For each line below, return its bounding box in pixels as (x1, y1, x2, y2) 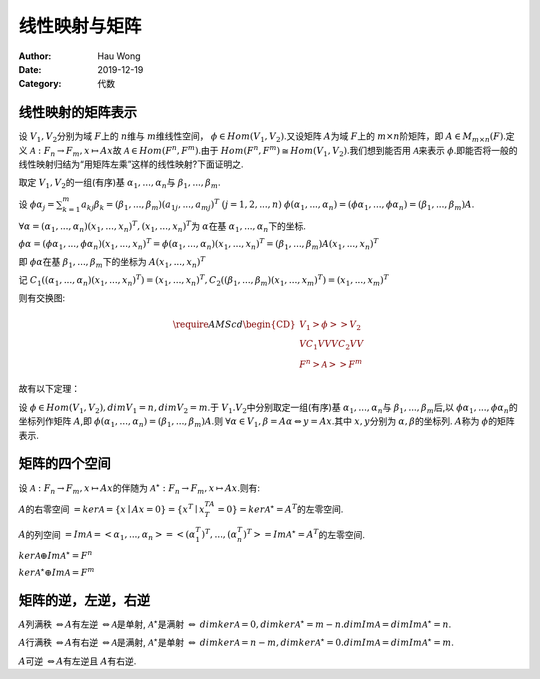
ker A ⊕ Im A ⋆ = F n (18, 548, 93, 562)
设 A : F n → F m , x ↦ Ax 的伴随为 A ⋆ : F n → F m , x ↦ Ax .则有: (18, 480, 260, 496)
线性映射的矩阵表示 (18, 104, 137, 121)
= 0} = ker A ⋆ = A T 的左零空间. (216, 502, 344, 515)
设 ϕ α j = (18, 198, 55, 212)
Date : (18, 63, 42, 75)
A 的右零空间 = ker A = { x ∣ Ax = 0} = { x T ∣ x (18, 502, 205, 515)
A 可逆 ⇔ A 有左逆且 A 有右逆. (18, 655, 137, 667)
